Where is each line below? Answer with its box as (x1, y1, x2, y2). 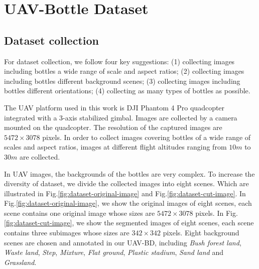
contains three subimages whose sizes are (4, 227, 129, 238)
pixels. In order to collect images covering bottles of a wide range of (42, 131, 251, 142)
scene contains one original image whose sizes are (4, 207, 155, 218)
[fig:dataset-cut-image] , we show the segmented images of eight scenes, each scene (4, 217, 254, 228)
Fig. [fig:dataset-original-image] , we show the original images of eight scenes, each (4, 198, 252, 208)
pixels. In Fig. (195, 207, 238, 218)
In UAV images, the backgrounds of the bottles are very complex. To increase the (4, 168, 255, 179)
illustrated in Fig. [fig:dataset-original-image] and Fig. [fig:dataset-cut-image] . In (4, 188, 246, 198)
